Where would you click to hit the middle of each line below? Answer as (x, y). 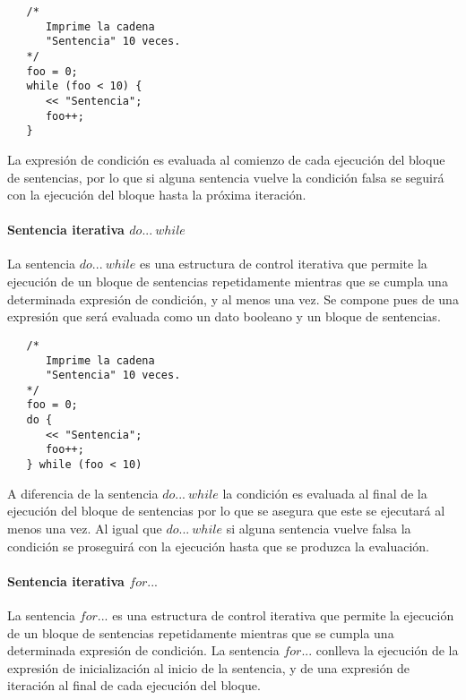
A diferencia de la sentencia (83, 493)
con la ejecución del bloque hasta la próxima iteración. (157, 195)
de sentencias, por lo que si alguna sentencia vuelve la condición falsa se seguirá (226, 177)
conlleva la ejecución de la (387, 650)
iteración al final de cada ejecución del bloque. (134, 685)
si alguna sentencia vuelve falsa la (319, 528)
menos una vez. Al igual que (85, 528)
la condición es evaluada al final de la (325, 493)
